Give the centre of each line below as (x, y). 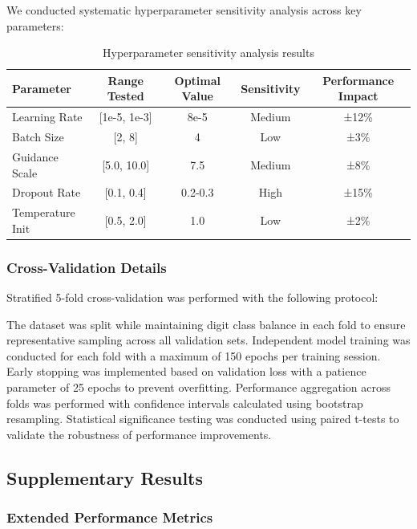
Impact (358, 96)
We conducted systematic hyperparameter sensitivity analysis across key (184, 10)
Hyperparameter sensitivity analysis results (208, 53)
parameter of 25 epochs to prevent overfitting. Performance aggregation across (199, 387)
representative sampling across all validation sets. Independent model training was (208, 340)
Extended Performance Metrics (110, 517)
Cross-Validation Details (87, 267)
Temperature (44, 212)
